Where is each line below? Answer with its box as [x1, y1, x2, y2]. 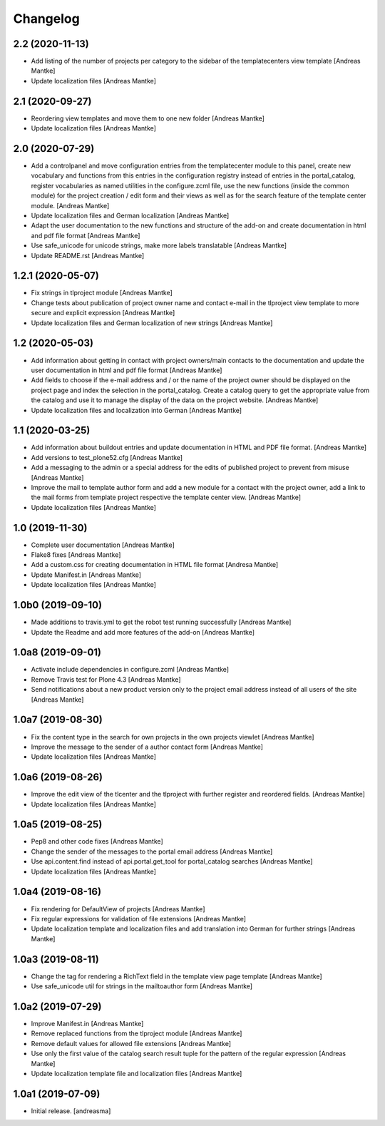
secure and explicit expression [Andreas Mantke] [31, 309, 175, 317]
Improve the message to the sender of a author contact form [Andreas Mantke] [31, 742, 264, 751]
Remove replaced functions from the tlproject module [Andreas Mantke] [31, 1029, 242, 1038]
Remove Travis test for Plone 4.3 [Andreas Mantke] [31, 675, 181, 684]
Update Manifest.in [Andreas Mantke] [31, 570, 142, 579]
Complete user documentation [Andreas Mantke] [31, 541, 175, 549]
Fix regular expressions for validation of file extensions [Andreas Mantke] [31, 914, 246, 923]
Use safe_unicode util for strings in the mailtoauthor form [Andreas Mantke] [31, 982, 253, 991]
